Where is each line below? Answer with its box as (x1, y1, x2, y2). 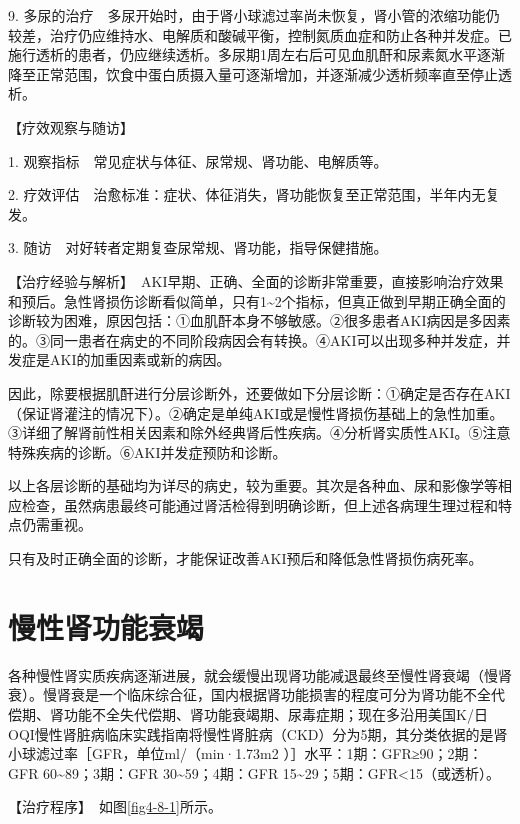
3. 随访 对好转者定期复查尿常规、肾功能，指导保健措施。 (8, 237, 388, 258)
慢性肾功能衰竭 (8, 606, 205, 647)
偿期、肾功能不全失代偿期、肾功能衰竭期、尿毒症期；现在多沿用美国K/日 (8, 703, 488, 724)
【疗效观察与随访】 (8, 116, 134, 137)
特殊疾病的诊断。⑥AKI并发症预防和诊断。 (8, 441, 287, 462)
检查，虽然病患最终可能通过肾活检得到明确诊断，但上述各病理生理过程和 (21, 494, 498, 515)
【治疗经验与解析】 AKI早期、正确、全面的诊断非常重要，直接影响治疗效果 (8, 270, 504, 291)
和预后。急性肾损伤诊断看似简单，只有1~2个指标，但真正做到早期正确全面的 (8, 290, 506, 311)
